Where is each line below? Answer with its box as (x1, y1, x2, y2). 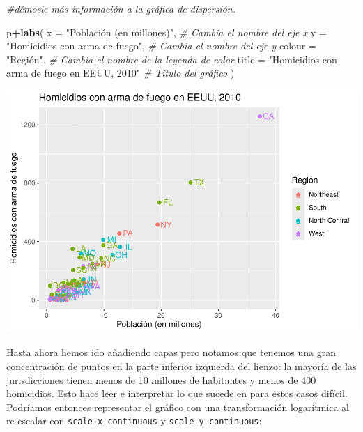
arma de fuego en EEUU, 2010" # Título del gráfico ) (6, 65, 235, 80)
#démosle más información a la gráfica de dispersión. (6, 1, 236, 15)
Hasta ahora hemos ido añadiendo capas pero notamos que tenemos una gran (6, 345, 336, 360)
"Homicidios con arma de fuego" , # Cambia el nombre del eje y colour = (6, 38, 316, 53)
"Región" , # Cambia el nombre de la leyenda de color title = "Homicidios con (6, 52, 337, 66)
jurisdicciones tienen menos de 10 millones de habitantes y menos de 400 (6, 372, 316, 387)
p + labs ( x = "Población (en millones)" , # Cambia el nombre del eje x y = (6, 24, 327, 39)
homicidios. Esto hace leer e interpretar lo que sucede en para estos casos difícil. (6, 386, 348, 401)
